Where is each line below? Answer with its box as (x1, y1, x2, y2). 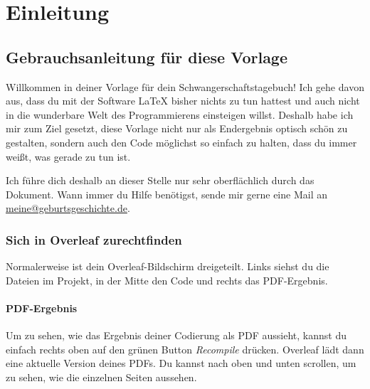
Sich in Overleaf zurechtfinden (6, 230, 182, 248)
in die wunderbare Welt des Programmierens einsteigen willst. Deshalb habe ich (6, 107, 354, 122)
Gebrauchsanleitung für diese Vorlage (6, 46, 288, 68)
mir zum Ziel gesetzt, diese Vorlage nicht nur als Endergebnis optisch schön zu (6, 121, 348, 136)
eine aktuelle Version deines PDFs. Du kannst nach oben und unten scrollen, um (6, 356, 356, 371)
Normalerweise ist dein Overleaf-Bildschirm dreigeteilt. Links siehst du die (6, 259, 329, 274)
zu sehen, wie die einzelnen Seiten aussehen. (6, 369, 197, 384)
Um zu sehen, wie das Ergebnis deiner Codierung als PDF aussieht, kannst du (6, 328, 347, 343)
